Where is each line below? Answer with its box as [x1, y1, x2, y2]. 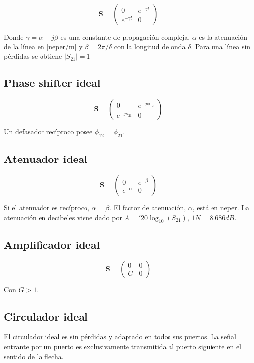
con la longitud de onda [114, 41, 186, 51]
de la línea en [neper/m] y [4, 41, 83, 51]
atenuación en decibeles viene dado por [4, 212, 122, 222]
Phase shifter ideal [4, 75, 101, 90]
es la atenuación [199, 32, 248, 41]
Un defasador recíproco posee [4, 126, 93, 136]
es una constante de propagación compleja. [60, 32, 190, 41]
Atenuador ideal [4, 151, 88, 166]
